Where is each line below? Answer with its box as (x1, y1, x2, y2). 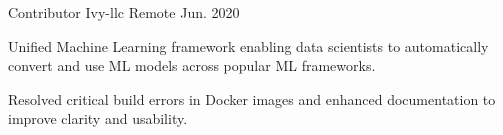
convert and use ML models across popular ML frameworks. (8, 55, 376, 76)
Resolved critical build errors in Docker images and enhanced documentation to (8, 88, 496, 109)
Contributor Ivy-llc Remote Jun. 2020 (8, 2, 240, 22)
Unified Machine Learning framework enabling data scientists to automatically (8, 35, 489, 56)
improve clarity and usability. (8, 108, 188, 129)
